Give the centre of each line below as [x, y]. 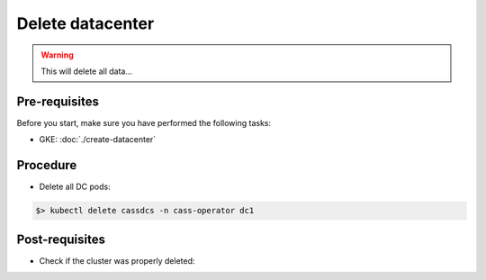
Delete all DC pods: [75, 187]
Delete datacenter [85, 23]
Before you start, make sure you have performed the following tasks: [144, 122]
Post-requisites [61, 239]
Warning [57, 55]
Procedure [47, 165]
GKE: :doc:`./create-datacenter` [98, 140]
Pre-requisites [58, 101]
